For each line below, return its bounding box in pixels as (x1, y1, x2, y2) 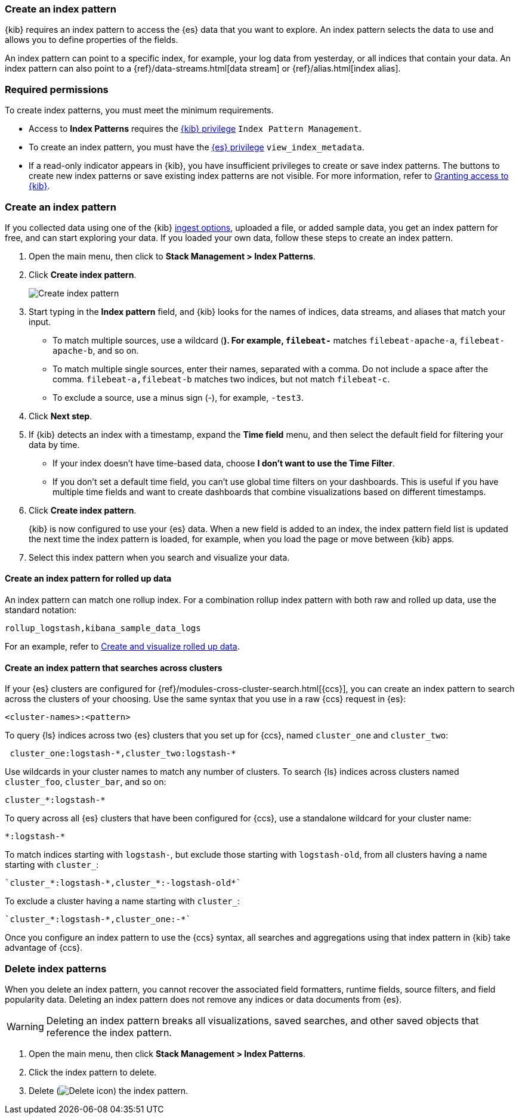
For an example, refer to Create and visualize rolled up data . (5, 641, 240, 652)
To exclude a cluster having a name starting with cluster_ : (5, 896, 240, 907)
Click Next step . (29, 410, 92, 421)
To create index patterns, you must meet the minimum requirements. (5, 105, 274, 116)
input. (29, 316, 51, 327)
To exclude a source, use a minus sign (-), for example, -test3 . (52, 392, 304, 403)
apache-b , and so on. (52, 345, 139, 356)
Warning (7, 1021, 44, 1033)
